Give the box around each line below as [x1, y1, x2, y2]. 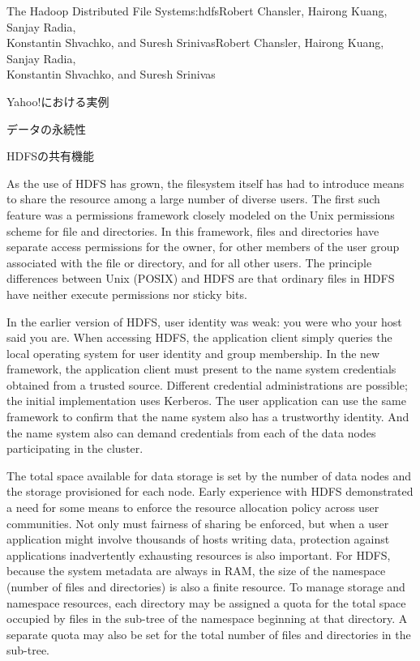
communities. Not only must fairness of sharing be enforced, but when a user [6, 514, 389, 531]
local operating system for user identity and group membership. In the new [6, 344, 380, 361]
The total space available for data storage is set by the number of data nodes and [6, 467, 412, 484]
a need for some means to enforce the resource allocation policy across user [6, 499, 379, 516]
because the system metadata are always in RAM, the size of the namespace [6, 562, 386, 579]
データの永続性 [6, 120, 86, 137]
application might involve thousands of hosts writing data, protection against [6, 531, 390, 548]
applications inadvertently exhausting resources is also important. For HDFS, [6, 546, 391, 563]
